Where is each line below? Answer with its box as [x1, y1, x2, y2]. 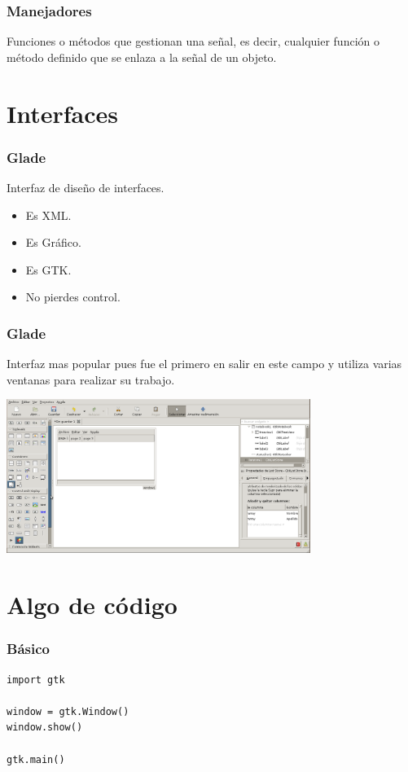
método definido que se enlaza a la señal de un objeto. [7, 48, 277, 65]
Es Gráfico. [25, 234, 81, 251]
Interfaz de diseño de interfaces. [7, 179, 165, 195]
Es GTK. [25, 261, 72, 278]
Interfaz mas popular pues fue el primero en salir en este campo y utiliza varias [7, 355, 402, 372]
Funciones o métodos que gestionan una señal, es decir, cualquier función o [7, 33, 379, 50]
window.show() [7, 722, 83, 734]
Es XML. [25, 206, 72, 223]
